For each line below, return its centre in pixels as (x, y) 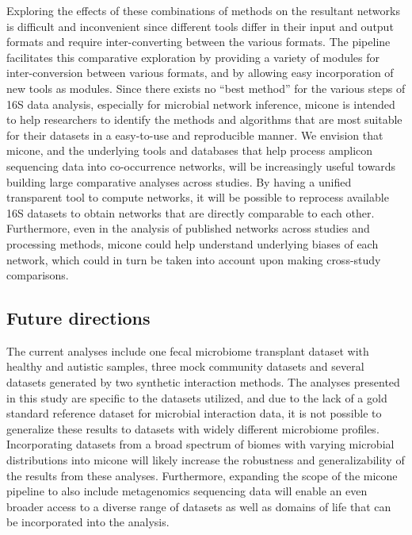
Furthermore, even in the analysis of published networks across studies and (188, 228)
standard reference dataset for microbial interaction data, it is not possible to (194, 413)
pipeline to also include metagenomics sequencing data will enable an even (187, 491)
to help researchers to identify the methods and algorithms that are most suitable (204, 119)
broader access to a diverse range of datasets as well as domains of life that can (199, 506)
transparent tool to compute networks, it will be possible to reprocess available (198, 197)
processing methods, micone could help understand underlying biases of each (193, 243)
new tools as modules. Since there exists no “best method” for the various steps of (206, 88)
